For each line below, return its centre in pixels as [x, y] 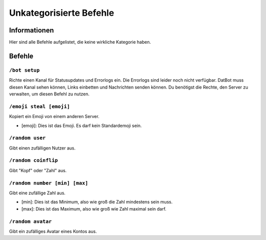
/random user [28, 138]
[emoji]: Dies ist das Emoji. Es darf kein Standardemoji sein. [82, 125]
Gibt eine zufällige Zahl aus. [37, 193]
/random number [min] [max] [49, 183]
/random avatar [30, 221]
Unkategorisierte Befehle [62, 13]
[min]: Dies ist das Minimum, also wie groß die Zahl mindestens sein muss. [97, 202]
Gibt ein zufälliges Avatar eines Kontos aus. [53, 231]
